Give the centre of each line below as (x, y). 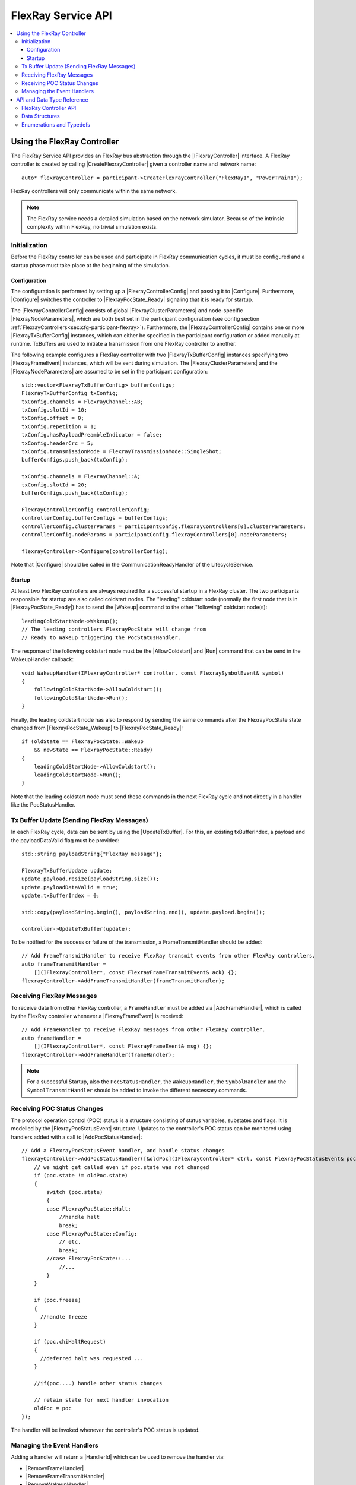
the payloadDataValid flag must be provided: (65, 840)
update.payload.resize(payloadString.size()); (90, 879)
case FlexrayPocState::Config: (92, 1233)
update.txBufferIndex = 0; (61, 895)
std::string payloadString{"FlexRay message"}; (92, 854)
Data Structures (41, 116)
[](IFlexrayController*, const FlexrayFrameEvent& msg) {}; (123, 1046)
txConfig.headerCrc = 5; (58, 443)
